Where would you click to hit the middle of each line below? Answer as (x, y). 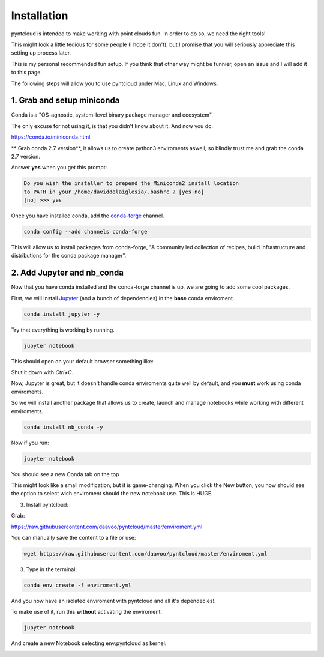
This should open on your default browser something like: (82, 361)
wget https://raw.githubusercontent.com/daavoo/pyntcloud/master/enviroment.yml (145, 553)
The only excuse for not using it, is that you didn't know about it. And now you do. (112, 126)
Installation (40, 16)
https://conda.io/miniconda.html (51, 137)
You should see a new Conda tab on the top (65, 474)
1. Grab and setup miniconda (65, 101)
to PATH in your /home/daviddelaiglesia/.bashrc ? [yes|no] (114, 192)
